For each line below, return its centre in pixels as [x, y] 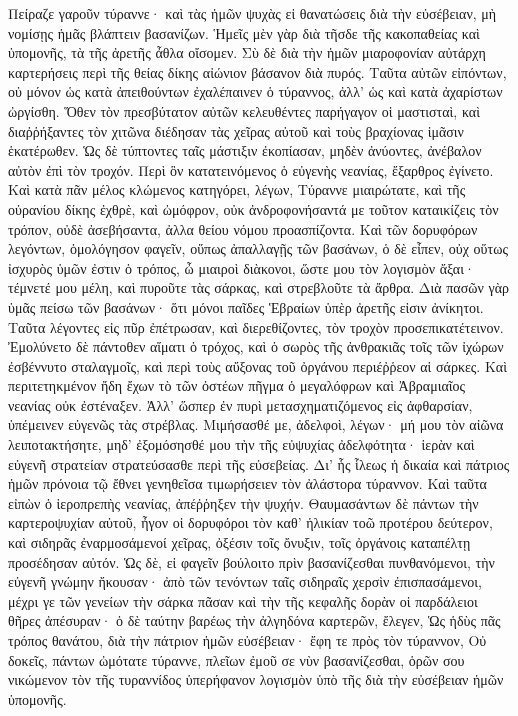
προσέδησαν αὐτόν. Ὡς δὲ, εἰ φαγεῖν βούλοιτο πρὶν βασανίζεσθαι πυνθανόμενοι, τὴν [251, 561]
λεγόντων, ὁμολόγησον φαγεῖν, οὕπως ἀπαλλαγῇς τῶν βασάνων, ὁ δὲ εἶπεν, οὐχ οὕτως [258, 248]
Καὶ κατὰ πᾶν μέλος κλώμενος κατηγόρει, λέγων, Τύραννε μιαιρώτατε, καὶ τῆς [237, 189]
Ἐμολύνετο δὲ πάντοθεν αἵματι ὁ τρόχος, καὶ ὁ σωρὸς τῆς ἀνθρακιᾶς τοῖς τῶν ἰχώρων [256, 346]
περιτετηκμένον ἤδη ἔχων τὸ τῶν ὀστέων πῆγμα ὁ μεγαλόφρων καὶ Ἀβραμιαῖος [237, 385]
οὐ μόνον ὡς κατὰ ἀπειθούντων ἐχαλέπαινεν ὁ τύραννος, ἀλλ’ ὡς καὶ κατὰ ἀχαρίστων [255, 91]
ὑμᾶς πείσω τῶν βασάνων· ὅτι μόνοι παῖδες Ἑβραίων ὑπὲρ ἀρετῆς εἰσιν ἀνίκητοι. [246, 306]
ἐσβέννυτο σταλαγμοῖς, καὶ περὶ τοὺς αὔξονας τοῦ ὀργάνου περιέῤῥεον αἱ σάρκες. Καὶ [257, 365]
